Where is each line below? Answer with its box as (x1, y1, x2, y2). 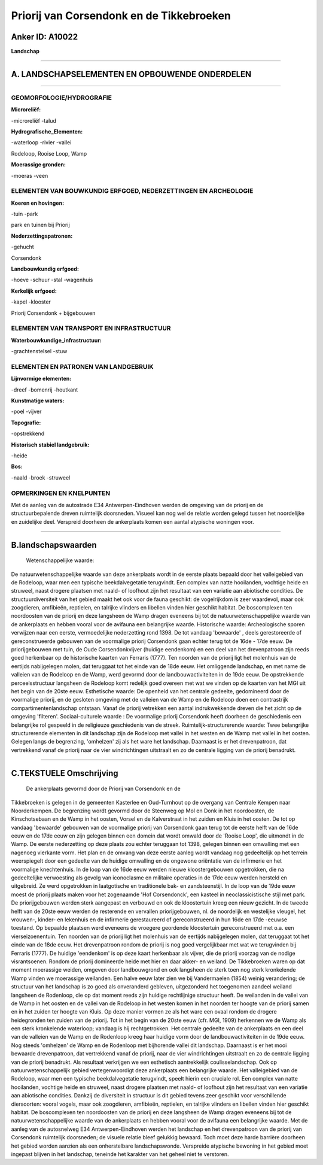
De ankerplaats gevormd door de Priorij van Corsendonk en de (26, 785, 181, 793)
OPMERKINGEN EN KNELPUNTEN (11, 489, 111, 497)
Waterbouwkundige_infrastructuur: (11, 336, 102, 344)
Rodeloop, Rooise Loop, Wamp (11, 150, 87, 157)
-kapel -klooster (11, 298, 51, 305)
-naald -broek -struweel (11, 474, 71, 481)
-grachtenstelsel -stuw (11, 348, 68, 355)
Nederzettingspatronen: (11, 232, 73, 239)
